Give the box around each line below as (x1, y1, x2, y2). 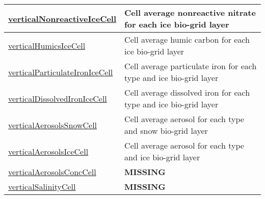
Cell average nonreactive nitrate (124, 7, 256, 18)
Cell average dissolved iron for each (124, 87, 250, 98)
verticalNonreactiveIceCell (8, 12, 117, 24)
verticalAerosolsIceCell (8, 145, 89, 157)
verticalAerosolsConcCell (8, 166, 96, 178)
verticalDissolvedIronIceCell (8, 92, 107, 104)
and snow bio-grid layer (124, 125, 208, 136)
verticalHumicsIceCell (8, 39, 86, 51)
